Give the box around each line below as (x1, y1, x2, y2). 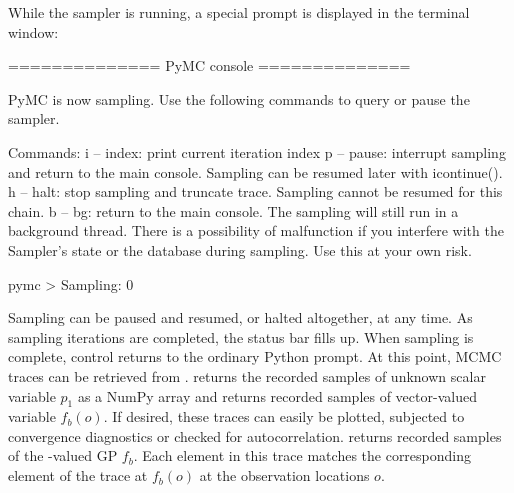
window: (8, 21, 59, 42)
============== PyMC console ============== (8, 55, 411, 76)
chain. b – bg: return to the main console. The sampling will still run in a (8, 200, 459, 221)
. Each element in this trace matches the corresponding (133, 445, 472, 466)
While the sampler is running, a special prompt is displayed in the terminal (8, 2, 470, 22)
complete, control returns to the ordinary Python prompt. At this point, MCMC (8, 346, 502, 367)
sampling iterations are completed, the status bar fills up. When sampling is (8, 326, 474, 347)
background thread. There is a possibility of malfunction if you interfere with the (8, 220, 504, 241)
